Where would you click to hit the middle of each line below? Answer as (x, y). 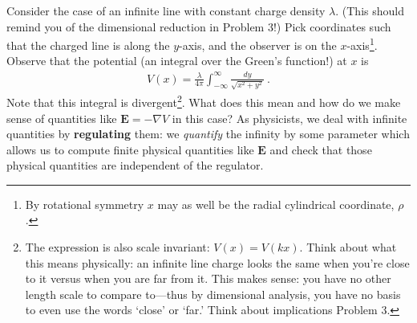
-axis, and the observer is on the (258, 45)
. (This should (370, 10)
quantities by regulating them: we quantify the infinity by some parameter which (208, 134)
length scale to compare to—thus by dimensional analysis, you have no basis (213, 294)
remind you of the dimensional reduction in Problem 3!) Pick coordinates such (199, 26)
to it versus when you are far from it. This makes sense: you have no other (208, 278)
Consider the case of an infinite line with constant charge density (166, 10)
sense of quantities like (62, 118)
